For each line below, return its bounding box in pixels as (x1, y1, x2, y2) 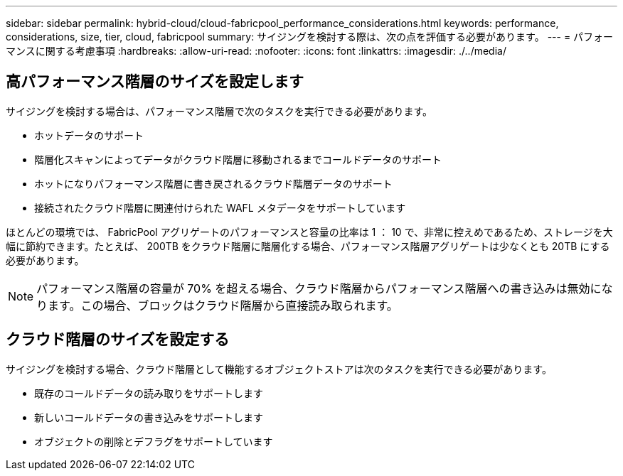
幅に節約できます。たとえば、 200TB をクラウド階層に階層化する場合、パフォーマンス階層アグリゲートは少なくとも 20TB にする (6, 239, 610, 252)
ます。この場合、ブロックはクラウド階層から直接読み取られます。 (48, 298, 398, 313)
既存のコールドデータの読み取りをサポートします (34, 386, 263, 399)
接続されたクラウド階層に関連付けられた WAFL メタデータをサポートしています (34, 201, 406, 214)
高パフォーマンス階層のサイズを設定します (6, 72, 304, 91)
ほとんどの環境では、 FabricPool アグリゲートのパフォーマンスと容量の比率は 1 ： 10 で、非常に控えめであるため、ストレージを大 (6, 225, 613, 238)
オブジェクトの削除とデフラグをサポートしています (34, 435, 273, 448)
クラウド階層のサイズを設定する (6, 330, 230, 349)
